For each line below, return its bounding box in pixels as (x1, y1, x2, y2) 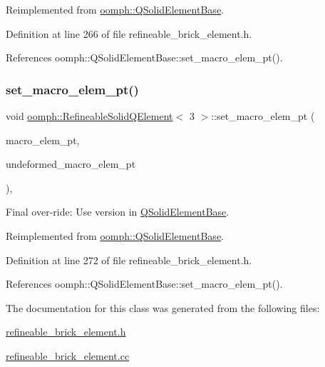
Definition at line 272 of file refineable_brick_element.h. (6, 252, 252, 267)
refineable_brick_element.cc (6, 348, 130, 363)
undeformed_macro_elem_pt (6, 156, 136, 171)
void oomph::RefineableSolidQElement (6, 109, 173, 123)
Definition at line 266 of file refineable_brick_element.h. (6, 26, 252, 41)
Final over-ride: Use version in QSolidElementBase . (6, 204, 229, 219)
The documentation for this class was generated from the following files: (6, 300, 320, 315)
